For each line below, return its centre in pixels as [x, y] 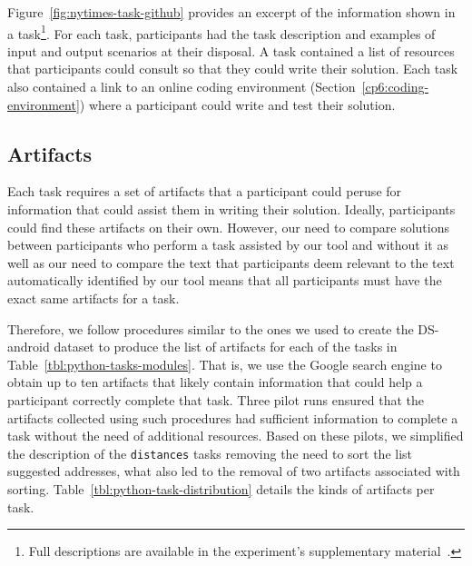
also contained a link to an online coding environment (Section [182, 87]
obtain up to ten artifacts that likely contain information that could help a [215, 382]
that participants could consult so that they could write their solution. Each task [233, 69]
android [29, 347]
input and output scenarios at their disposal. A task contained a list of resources [231, 50]
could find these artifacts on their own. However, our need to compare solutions [228, 227]
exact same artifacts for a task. [93, 298]
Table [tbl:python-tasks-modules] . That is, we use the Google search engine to [225, 364]
